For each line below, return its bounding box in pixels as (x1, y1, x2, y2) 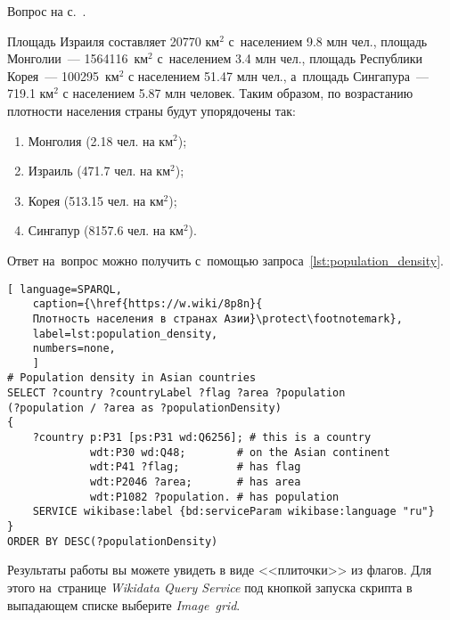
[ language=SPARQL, (7, 282, 122, 296)
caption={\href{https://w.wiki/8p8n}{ (32, 298, 263, 311)
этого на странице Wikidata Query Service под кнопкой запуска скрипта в (7, 577, 413, 596)
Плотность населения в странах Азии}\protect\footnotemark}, (32, 312, 403, 325)
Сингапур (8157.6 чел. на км (28, 221, 184, 240)
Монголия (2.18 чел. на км (28, 131, 174, 150)
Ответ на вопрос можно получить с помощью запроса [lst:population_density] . (7, 250, 444, 269)
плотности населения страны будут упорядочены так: (7, 101, 296, 119)
